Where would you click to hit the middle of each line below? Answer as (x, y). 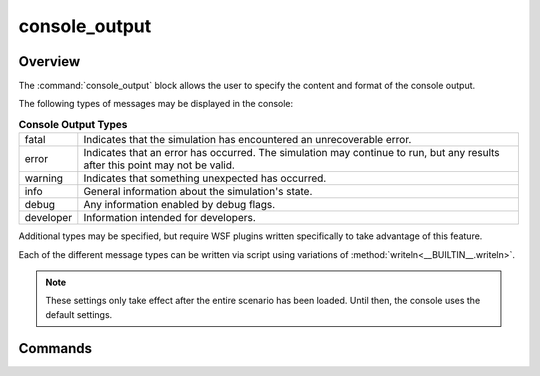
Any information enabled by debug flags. (179, 205)
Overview (49, 61)
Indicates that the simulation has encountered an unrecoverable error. (247, 140)
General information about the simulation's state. (198, 192)
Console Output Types (73, 125)
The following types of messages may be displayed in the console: (156, 104)
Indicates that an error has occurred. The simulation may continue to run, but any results (291, 153)
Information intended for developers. (170, 218)
